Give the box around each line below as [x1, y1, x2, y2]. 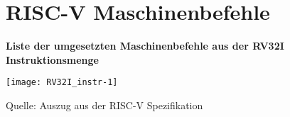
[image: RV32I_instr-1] [6, 77, 118, 88]
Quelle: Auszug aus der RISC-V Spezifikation [6, 97, 203, 112]
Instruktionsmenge [6, 52, 99, 67]
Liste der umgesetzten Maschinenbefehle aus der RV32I [6, 38, 284, 53]
